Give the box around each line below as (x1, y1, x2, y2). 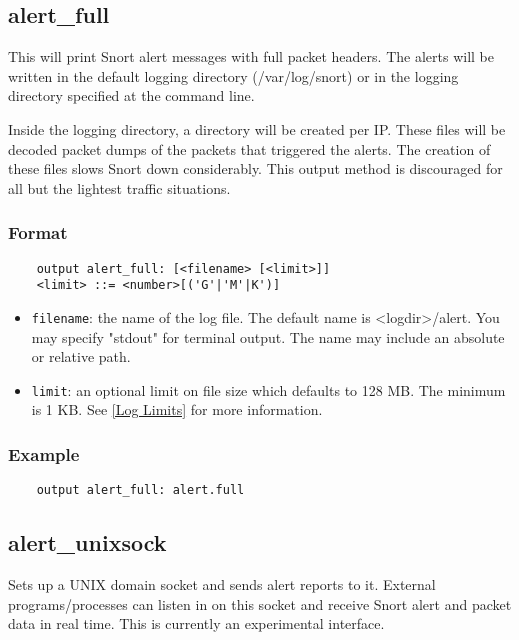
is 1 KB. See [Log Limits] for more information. (31, 399, 323, 420)
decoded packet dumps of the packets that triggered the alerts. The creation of (8, 138, 491, 159)
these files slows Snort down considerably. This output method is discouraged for (8, 158, 503, 179)
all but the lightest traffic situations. (8, 177, 231, 198)
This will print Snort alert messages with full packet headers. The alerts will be (8, 46, 494, 67)
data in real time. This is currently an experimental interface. (8, 613, 385, 634)
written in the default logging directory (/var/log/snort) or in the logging (8, 65, 459, 86)
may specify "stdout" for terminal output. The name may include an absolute (31, 326, 505, 347)
